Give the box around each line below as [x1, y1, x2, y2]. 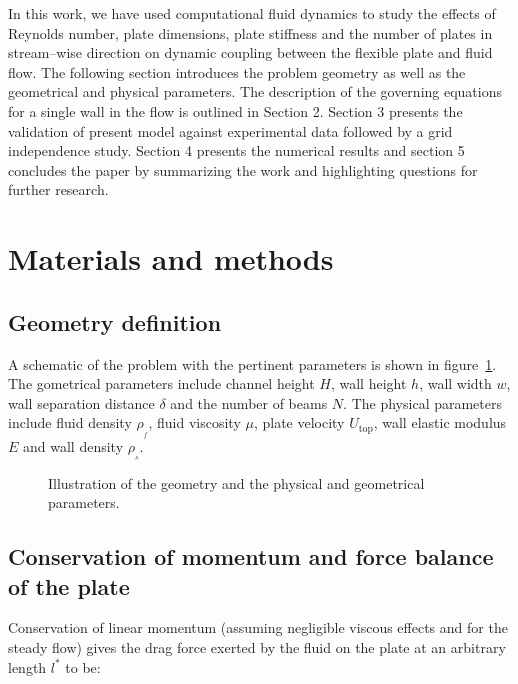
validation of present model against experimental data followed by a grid [8, 120, 453, 141]
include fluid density [8, 412, 132, 433]
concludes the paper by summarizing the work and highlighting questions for [8, 159, 478, 180]
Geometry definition [8, 306, 222, 337]
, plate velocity [253, 412, 345, 433]
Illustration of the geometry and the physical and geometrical [48, 472, 425, 493]
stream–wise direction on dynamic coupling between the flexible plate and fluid [8, 42, 493, 63]
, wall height [330, 373, 407, 394]
